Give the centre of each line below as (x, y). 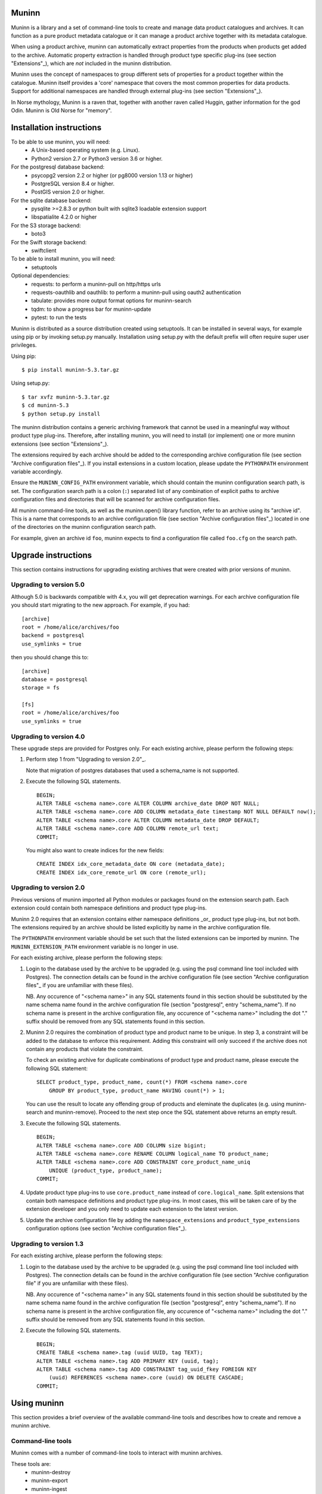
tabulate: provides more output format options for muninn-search (112, 301)
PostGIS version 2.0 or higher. (68, 192)
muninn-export (49, 1481)
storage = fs (41, 688)
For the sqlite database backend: (51, 200)
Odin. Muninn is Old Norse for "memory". (61, 111)
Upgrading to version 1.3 (47, 1244)
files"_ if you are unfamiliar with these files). (80, 985)
